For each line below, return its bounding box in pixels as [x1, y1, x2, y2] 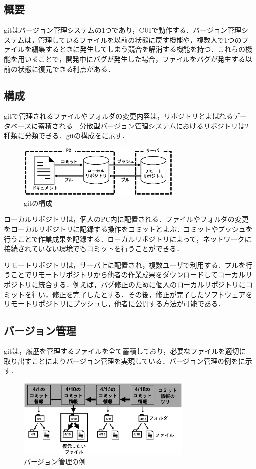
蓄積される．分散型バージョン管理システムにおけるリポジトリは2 [38, 120, 249, 130]
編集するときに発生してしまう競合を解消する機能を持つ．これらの [31, 44, 245, 54]
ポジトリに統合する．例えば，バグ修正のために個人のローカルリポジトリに [4, 279, 246, 289]
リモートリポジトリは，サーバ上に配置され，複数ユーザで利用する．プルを [4, 259, 246, 270]
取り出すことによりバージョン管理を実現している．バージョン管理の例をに [4, 355, 245, 366]
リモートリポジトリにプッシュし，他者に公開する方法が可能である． [4, 298, 225, 309]
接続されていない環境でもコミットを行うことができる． [4, 243, 183, 254]
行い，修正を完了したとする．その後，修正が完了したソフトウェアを [31, 289, 253, 299]
